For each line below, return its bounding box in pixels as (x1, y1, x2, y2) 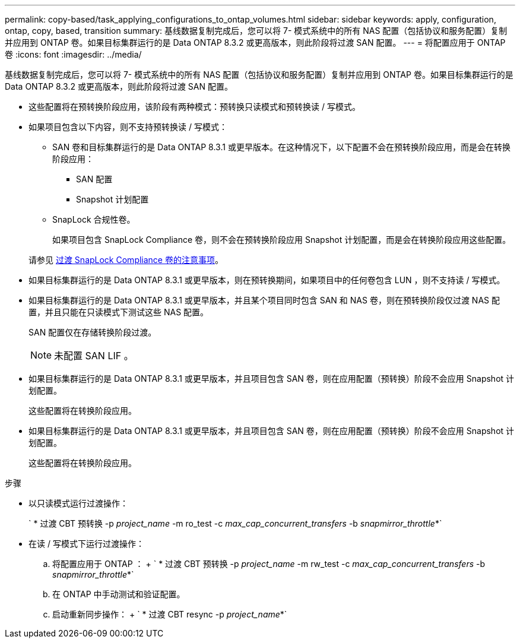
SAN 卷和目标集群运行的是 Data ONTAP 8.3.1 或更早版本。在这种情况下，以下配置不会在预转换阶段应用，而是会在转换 (52, 142, 511, 152)
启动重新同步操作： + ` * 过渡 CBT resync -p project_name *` (52, 609, 287, 619)
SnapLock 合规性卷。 (52, 214, 135, 224)
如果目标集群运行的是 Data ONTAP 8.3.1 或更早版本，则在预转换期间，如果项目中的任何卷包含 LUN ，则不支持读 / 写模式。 (28, 275, 505, 285)
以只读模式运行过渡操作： (28, 498, 128, 508)
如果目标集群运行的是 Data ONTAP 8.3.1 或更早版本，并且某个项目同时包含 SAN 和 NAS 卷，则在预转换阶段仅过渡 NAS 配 (28, 295, 500, 305)
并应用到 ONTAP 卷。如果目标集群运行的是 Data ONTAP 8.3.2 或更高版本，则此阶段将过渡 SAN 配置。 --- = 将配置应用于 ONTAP (5, 37, 506, 47)
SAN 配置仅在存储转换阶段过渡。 (28, 327, 157, 337)
